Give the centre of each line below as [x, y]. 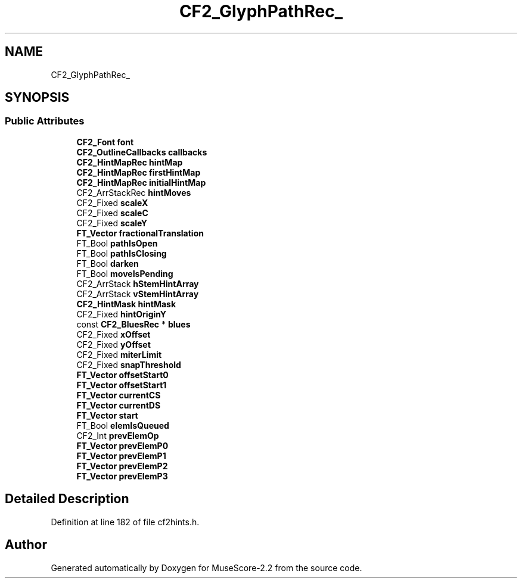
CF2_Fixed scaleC [112, 213]
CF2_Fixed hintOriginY [121, 314]
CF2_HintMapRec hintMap [130, 162]
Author [26, 545]
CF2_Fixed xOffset [114, 334]
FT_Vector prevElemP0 [122, 445]
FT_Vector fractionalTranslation [140, 233]
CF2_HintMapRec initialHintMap [141, 182]
